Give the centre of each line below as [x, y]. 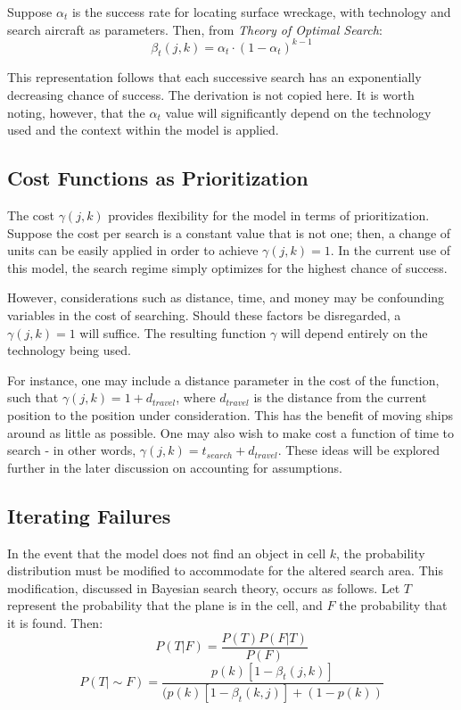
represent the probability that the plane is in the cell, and [165, 605]
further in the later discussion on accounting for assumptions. [175, 467]
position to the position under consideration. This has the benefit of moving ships [230, 415]
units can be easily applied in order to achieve [133, 250]
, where [196, 397]
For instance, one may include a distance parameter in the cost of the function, [223, 380]
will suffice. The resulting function [173, 332]
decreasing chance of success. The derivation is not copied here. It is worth [211, 95]
